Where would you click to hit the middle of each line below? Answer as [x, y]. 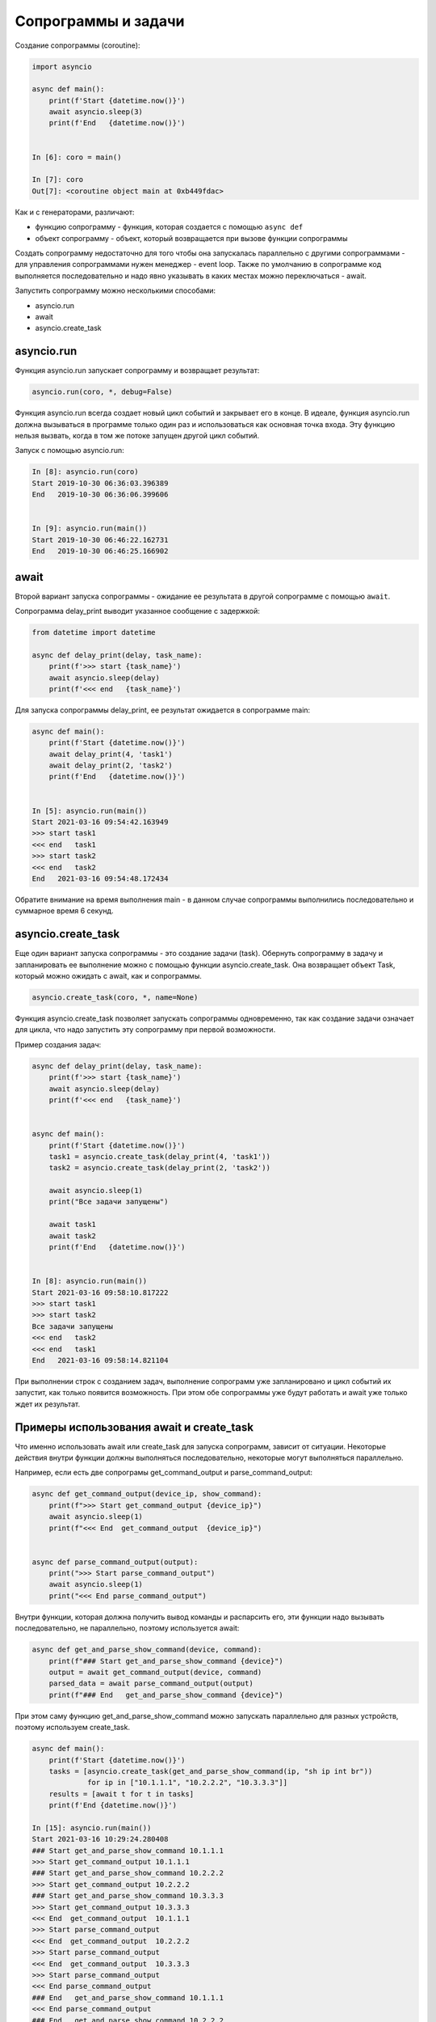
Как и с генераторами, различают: [75, 212]
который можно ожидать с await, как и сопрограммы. [108, 976]
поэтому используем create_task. [73, 1728]
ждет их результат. [48, 1404]
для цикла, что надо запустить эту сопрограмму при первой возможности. [145, 1030]
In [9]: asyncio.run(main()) [90, 529]
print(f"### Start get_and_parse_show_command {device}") [166, 1661]
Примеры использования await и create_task [134, 1427]
